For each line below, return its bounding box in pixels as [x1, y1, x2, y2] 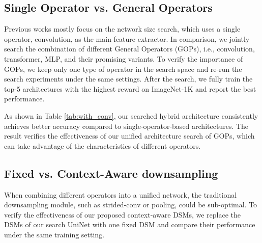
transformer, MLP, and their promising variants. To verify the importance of [4, 53, 243, 64]
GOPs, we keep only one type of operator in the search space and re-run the [4, 63, 242, 74]
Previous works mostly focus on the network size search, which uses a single [4, 23, 241, 34]
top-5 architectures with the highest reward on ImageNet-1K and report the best [4, 83, 256, 94]
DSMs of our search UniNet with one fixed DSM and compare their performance [4, 219, 255, 230]
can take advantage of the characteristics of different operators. [4, 140, 201, 151]
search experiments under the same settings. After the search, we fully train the [4, 73, 253, 84]
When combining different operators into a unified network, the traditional [4, 189, 237, 200]
